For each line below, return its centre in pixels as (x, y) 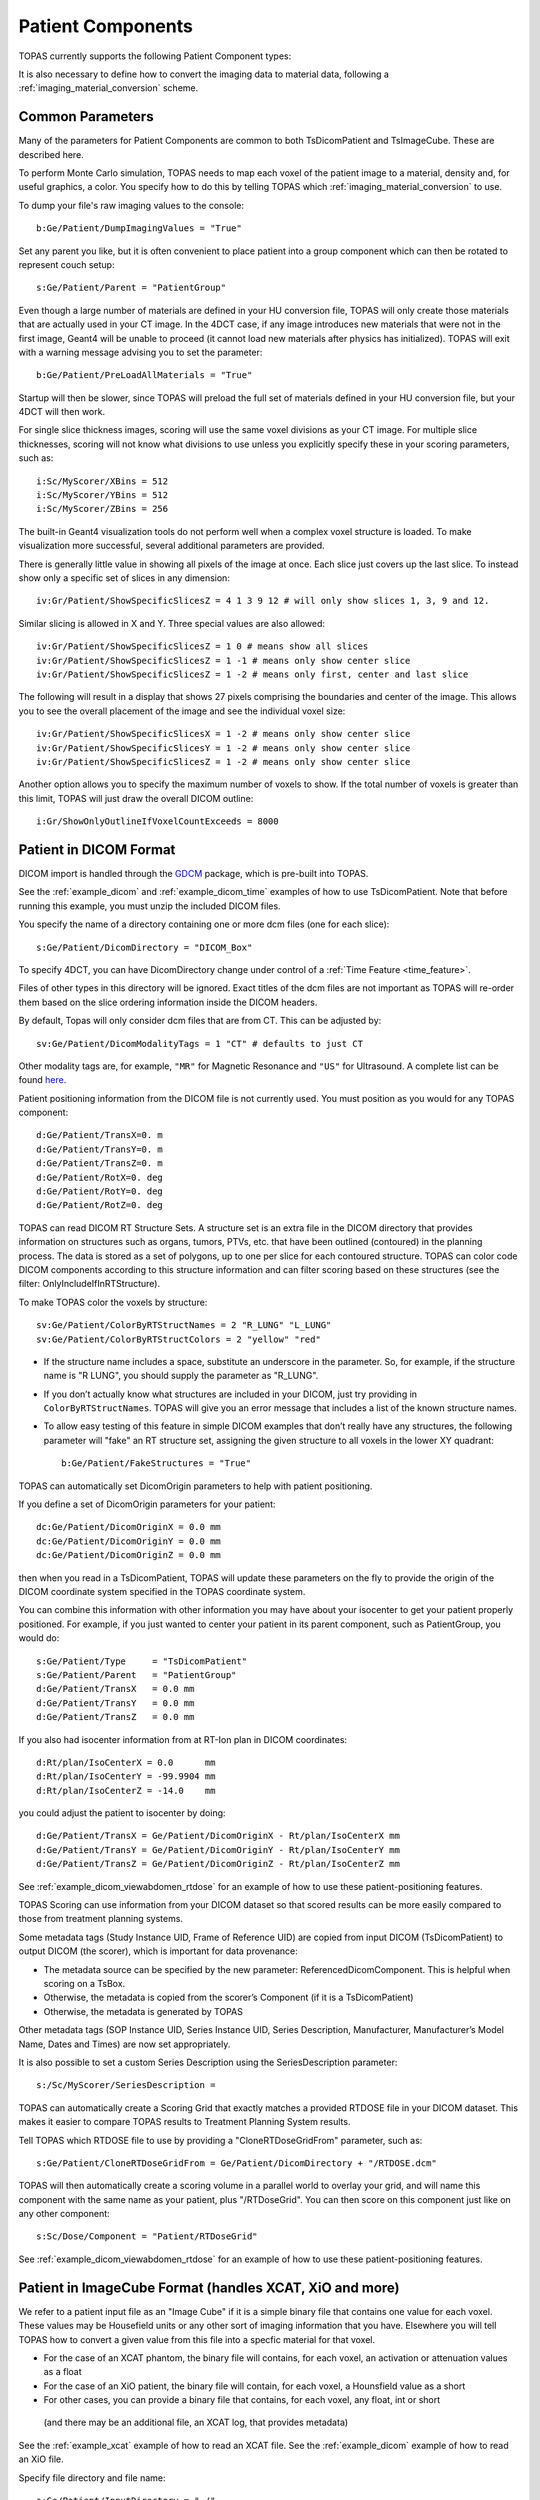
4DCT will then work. (61, 412)
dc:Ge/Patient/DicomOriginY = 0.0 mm (129, 1541)
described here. (51, 154)
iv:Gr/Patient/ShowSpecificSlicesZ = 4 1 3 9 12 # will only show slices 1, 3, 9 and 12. (263, 601)
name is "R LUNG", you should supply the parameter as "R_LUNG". (181, 1376)
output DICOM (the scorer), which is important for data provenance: (158, 1951)
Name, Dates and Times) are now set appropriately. (124, 2044)
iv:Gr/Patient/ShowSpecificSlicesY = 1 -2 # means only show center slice (223, 748)
